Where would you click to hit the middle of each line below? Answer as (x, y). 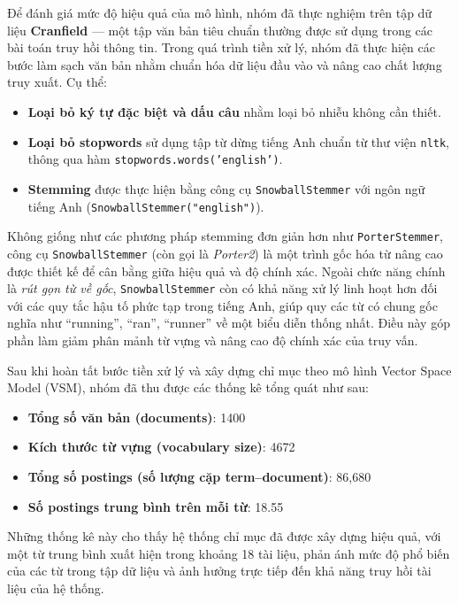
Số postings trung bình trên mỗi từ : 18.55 (156, 506)
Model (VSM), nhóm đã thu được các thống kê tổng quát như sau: (188, 387)
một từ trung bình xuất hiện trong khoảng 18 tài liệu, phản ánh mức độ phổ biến (229, 553)
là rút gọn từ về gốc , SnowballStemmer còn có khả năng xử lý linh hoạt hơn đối (222, 288)
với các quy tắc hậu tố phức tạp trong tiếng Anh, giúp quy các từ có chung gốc (222, 305)
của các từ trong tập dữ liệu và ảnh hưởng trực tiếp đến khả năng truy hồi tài (219, 571)
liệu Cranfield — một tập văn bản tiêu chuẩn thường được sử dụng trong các (220, 30)
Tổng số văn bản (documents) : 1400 (137, 417)
